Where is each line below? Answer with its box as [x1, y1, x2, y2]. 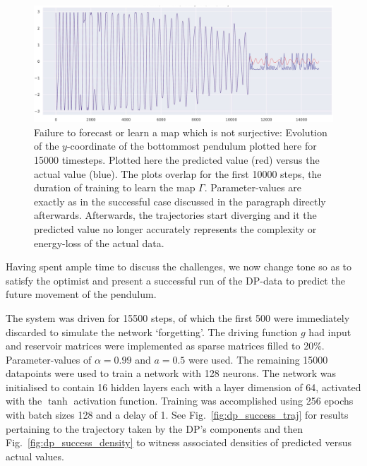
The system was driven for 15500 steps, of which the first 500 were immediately [6, 310, 350, 325]
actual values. [6, 448, 64, 463]
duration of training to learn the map [34, 180, 195, 195]
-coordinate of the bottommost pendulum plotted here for [66, 138, 317, 153]
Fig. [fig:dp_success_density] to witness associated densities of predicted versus [6, 435, 352, 450]
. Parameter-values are [204, 180, 301, 195]
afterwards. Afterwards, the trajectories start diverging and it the [34, 208, 317, 222]
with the [6, 393, 42, 408]
